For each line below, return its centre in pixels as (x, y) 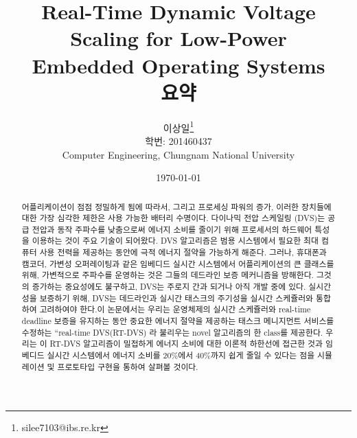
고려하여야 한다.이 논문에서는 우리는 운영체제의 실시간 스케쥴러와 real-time (175, 309)
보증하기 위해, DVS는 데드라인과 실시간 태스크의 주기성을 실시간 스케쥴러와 (176, 298)
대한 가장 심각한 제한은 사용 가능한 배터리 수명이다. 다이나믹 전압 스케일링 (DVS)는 (173, 218)
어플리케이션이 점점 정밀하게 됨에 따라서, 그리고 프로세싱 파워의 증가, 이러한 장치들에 (176, 206)
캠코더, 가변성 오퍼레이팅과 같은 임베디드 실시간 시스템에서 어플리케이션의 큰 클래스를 (178, 263)
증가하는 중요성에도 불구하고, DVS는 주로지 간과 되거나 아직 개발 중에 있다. (169, 287)
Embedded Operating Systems (178, 65)
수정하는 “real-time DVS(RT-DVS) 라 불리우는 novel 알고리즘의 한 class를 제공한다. (172, 332)
